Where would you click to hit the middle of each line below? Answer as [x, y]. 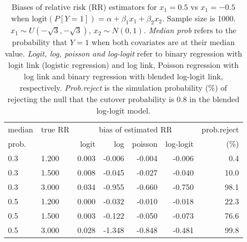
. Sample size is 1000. [199, 18]
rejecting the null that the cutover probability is [91, 99]
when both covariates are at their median [163, 42]
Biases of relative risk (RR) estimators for [84, 7]
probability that [40, 42]
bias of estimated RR [136, 129]
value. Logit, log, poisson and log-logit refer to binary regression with [123, 54]
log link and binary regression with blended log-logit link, [123, 76]
